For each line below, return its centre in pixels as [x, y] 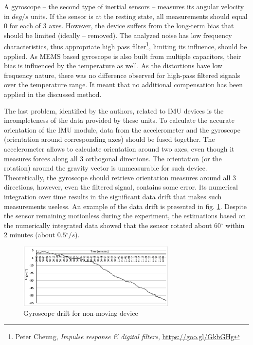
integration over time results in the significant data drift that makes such [113, 196]
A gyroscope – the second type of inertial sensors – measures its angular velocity [124, 6]
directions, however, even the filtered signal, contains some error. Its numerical [121, 187]
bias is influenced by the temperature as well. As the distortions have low [113, 66]
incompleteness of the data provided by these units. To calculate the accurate [119, 120]
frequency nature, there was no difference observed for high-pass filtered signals [122, 75]
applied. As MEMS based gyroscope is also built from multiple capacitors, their [123, 56]
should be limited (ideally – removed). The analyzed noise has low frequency [118, 35]
